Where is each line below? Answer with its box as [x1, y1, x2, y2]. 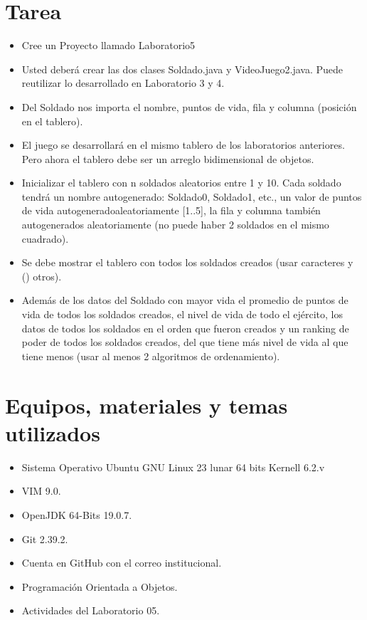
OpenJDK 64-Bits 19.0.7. [21, 507, 132, 522]
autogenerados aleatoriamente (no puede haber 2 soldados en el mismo [21, 217, 329, 232]
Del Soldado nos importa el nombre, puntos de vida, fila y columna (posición [21, 99, 357, 114]
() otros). [21, 268, 62, 283]
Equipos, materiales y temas [5, 390, 288, 419]
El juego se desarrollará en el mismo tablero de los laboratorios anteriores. [21, 137, 345, 152]
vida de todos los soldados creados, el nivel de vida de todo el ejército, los [21, 307, 344, 322]
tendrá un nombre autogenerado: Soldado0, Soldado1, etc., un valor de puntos [21, 189, 362, 204]
